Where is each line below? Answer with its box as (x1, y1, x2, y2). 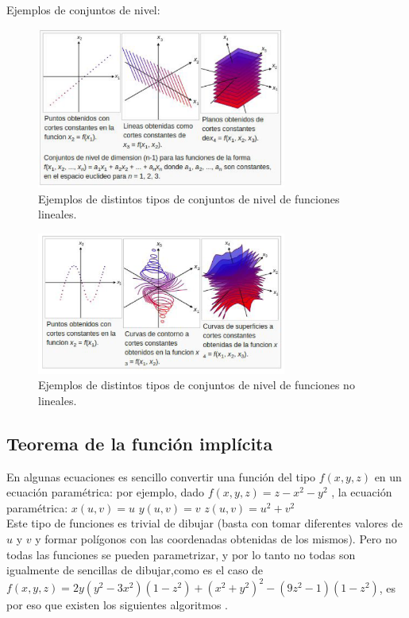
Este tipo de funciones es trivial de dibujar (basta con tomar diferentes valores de (6, 515, 403, 531)
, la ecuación (331, 484, 392, 500)
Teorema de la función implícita (6, 431, 273, 455)
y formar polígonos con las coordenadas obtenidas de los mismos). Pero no (35, 531, 397, 547)
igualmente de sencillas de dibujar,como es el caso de (6, 562, 264, 578)
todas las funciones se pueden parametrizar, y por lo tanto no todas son (6, 546, 356, 562)
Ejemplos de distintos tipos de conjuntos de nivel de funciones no (38, 377, 355, 393)
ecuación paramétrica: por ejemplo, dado (6, 484, 205, 500)
